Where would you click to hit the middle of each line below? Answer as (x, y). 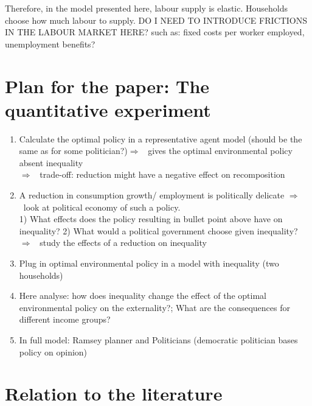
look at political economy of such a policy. (102, 207)
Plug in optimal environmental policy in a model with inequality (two (149, 263)
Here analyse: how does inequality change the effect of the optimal (143, 296)
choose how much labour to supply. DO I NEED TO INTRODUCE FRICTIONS (156, 20)
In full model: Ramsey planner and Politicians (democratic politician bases (158, 340)
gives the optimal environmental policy (220, 151)
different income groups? (65, 319)
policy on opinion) (53, 352)
